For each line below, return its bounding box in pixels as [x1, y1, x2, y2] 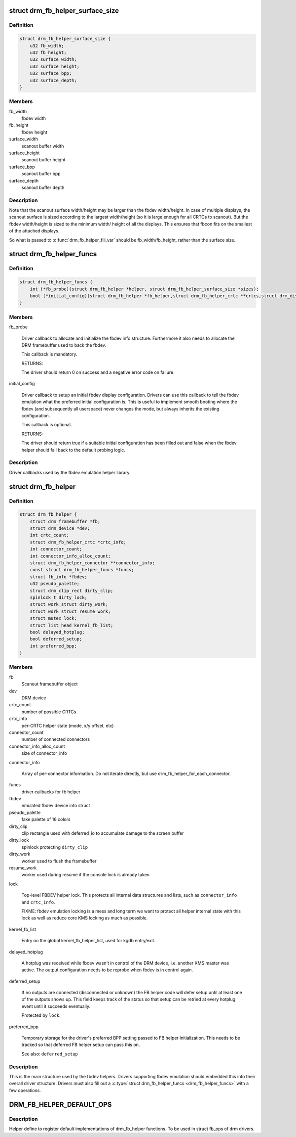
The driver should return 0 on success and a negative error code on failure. [21, 369, 175, 375]
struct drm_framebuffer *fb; [30, 518, 101, 524]
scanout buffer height [21, 157, 66, 163]
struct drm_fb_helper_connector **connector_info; [30, 560, 155, 566]
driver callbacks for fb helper [21, 789, 81, 795]
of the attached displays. [9, 228, 60, 234]
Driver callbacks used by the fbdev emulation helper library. [9, 469, 131, 475]
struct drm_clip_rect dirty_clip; [30, 588, 113, 593]
